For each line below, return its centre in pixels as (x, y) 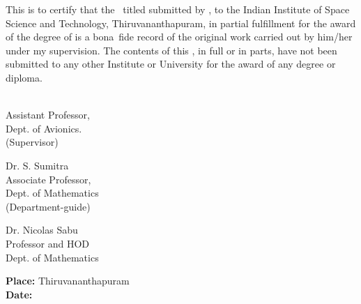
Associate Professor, (48, 179)
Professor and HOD (48, 243)
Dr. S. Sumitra (37, 165)
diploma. (24, 77)
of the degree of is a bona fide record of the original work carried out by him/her (179, 37)
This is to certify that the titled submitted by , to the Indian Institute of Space (178, 9)
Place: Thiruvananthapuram (68, 281)
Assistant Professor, (48, 115)
